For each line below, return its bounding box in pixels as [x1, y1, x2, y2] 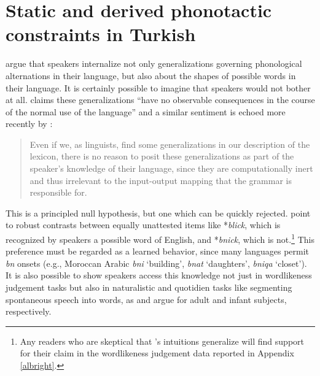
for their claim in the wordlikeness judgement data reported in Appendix [20, 347, 294, 359]
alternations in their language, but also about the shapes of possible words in [6, 69, 296, 82]
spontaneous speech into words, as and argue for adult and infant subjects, [6, 293, 287, 305]
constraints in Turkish [6, 21, 196, 47]
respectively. [6, 305, 52, 318]
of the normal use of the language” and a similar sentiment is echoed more [6, 105, 286, 118]
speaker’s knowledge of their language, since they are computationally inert [29, 162, 313, 175]
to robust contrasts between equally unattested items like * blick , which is [6, 218, 281, 231]
